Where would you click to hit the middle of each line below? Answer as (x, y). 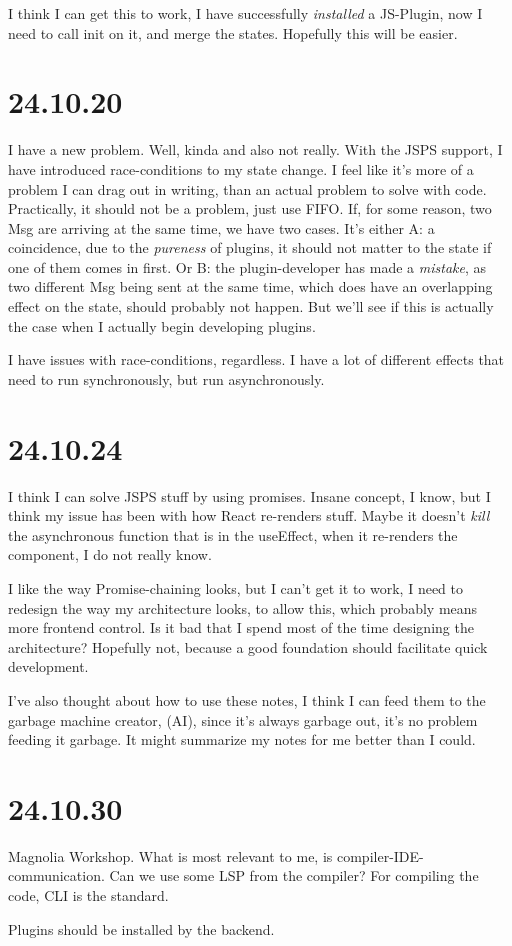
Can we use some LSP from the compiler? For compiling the (294, 875)
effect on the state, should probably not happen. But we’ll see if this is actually (251, 306)
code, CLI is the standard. (88, 895)
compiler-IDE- (380, 855)
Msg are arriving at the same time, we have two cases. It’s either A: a (221, 227)
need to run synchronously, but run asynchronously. (166, 378)
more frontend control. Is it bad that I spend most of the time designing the (241, 627)
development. (48, 666)
